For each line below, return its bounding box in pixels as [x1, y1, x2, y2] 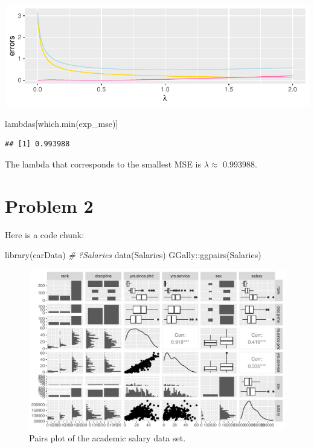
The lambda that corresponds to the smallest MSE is [5, 157, 201, 170]
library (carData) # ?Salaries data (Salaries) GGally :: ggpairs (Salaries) [5, 248, 261, 261]
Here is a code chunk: [5, 228, 85, 241]
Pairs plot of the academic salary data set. [29, 432, 186, 444]
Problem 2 [5, 193, 94, 218]
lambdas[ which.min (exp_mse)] [5, 117, 118, 129]
